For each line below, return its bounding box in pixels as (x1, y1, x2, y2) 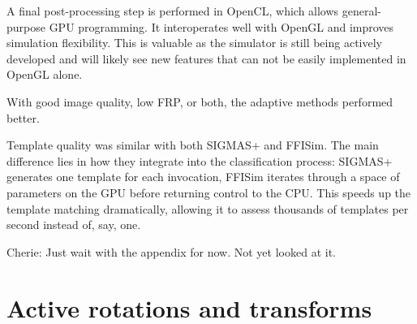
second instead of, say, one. (6, 216, 141, 233)
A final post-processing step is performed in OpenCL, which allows (6, 2, 339, 19)
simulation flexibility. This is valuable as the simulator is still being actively (6, 34, 382, 51)
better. (6, 109, 40, 126)
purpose (6, 18, 45, 35)
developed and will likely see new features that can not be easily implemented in (6, 50, 406, 67)
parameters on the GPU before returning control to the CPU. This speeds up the (6, 184, 411, 201)
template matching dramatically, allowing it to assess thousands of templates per (6, 200, 409, 217)
